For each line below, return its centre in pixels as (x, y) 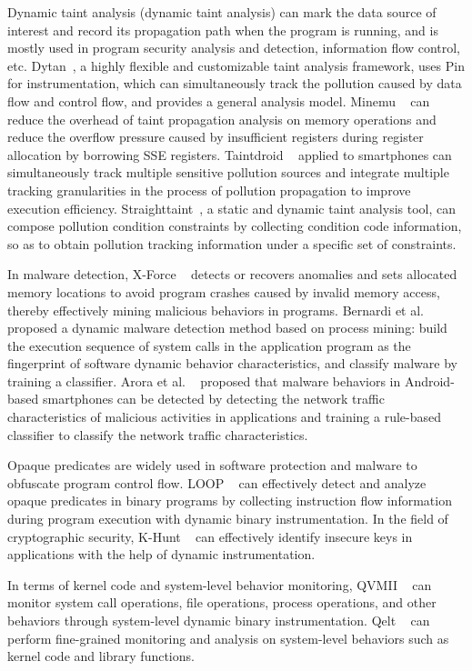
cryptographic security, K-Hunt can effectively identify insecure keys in (210, 536)
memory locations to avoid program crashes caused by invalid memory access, (224, 291)
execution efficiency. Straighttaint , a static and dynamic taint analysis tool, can (232, 208)
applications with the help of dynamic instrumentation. (161, 554)
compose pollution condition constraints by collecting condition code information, (235, 226)
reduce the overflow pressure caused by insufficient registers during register (216, 137)
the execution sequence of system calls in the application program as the (209, 345)
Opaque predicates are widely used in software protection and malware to (212, 465)
